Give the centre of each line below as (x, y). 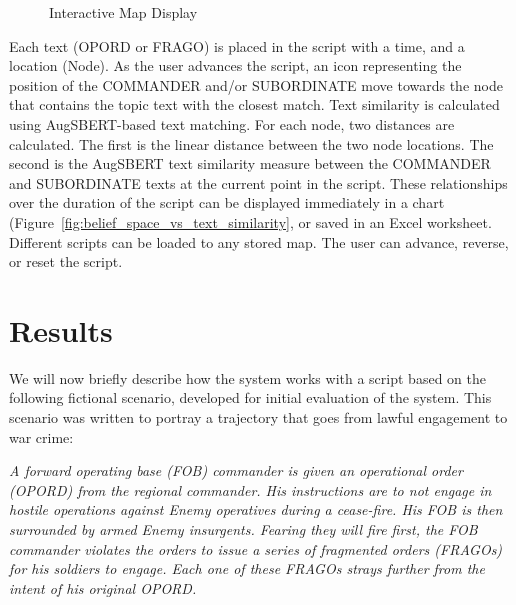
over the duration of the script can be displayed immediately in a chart (227, 202)
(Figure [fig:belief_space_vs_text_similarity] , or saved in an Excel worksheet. (250, 221)
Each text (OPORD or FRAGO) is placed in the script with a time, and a (237, 45)
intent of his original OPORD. (103, 587)
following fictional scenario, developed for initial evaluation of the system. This (250, 397)
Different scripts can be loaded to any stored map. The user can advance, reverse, (259, 241)
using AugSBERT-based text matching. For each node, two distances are (232, 123)
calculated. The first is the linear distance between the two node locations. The (251, 143)
